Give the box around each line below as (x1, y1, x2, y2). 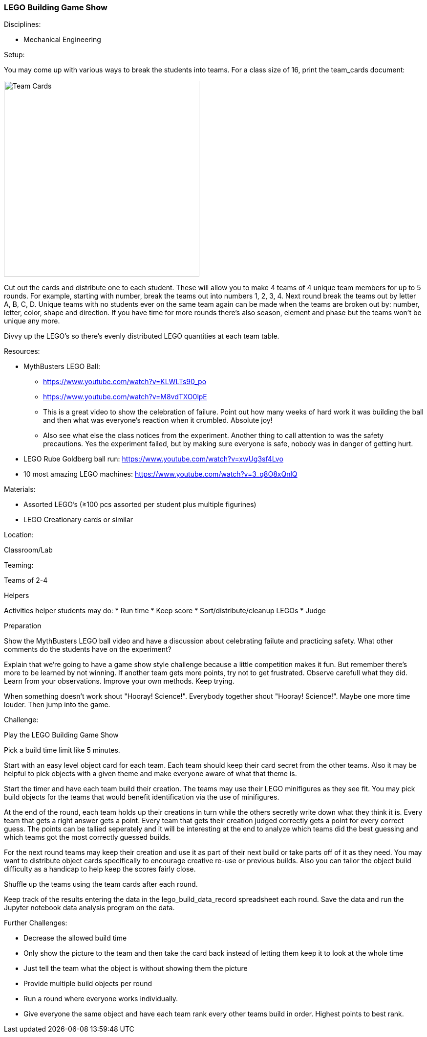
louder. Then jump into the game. (4, 700, 110, 709)
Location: (4, 530, 34, 539)
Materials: (4, 485, 36, 494)
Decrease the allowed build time (23, 934, 127, 943)
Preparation (4, 622, 42, 630)
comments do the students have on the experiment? (4, 645, 171, 654)
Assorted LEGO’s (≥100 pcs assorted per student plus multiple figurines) (23, 500, 256, 509)
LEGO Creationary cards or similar (23, 515, 133, 524)
